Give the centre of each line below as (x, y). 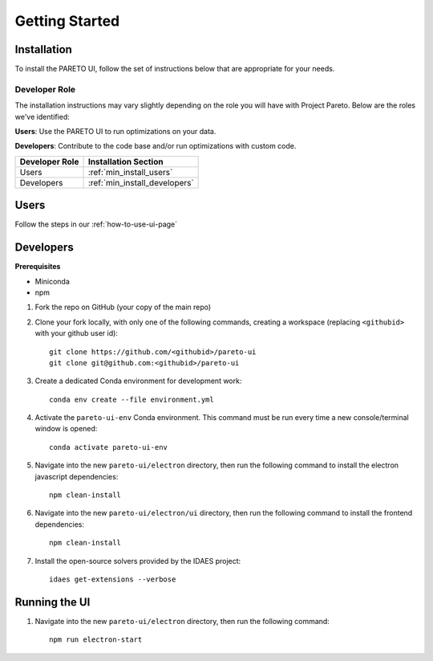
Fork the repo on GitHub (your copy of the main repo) (123, 307)
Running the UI (53, 602)
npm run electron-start (96, 640)
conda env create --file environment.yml (132, 399)
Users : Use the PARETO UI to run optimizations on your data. (115, 131)
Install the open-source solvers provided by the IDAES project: (138, 561)
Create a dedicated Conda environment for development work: (138, 381)
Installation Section (125, 161)
